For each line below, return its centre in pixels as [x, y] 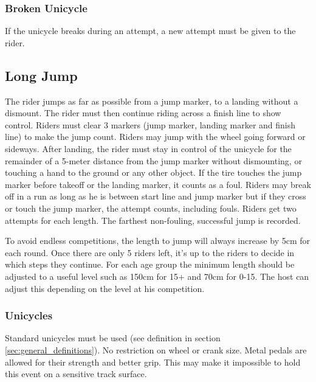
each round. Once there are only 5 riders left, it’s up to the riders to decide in [150, 252]
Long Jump [41, 75]
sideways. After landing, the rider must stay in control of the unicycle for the [148, 148]
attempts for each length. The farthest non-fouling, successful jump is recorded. [153, 220]
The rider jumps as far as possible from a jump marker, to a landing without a [152, 101]
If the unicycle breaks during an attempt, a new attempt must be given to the [150, 31]
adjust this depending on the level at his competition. [105, 288]
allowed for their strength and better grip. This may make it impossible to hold [153, 362]
